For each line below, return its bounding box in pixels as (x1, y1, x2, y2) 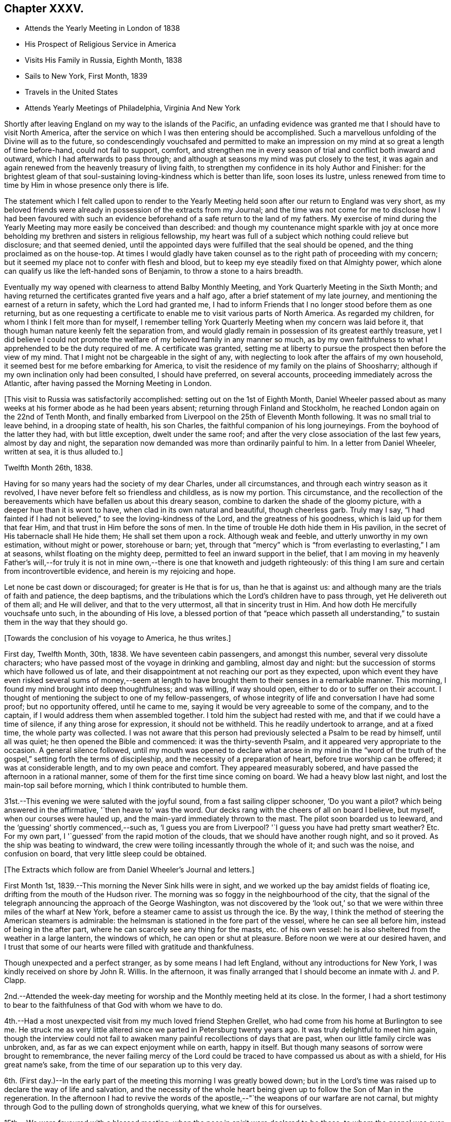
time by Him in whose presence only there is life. (4, 181, 169, 190)
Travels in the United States (25, 87, 118, 97)
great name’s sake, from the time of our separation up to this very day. (4, 1060, 242, 1070)
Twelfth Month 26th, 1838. (4, 463, 93, 472)
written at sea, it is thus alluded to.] (4, 447, 123, 457)
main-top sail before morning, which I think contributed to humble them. (4, 781, 248, 790)
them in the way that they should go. (4, 618, 128, 627)
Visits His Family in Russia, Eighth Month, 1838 (25, 56, 182, 65)
